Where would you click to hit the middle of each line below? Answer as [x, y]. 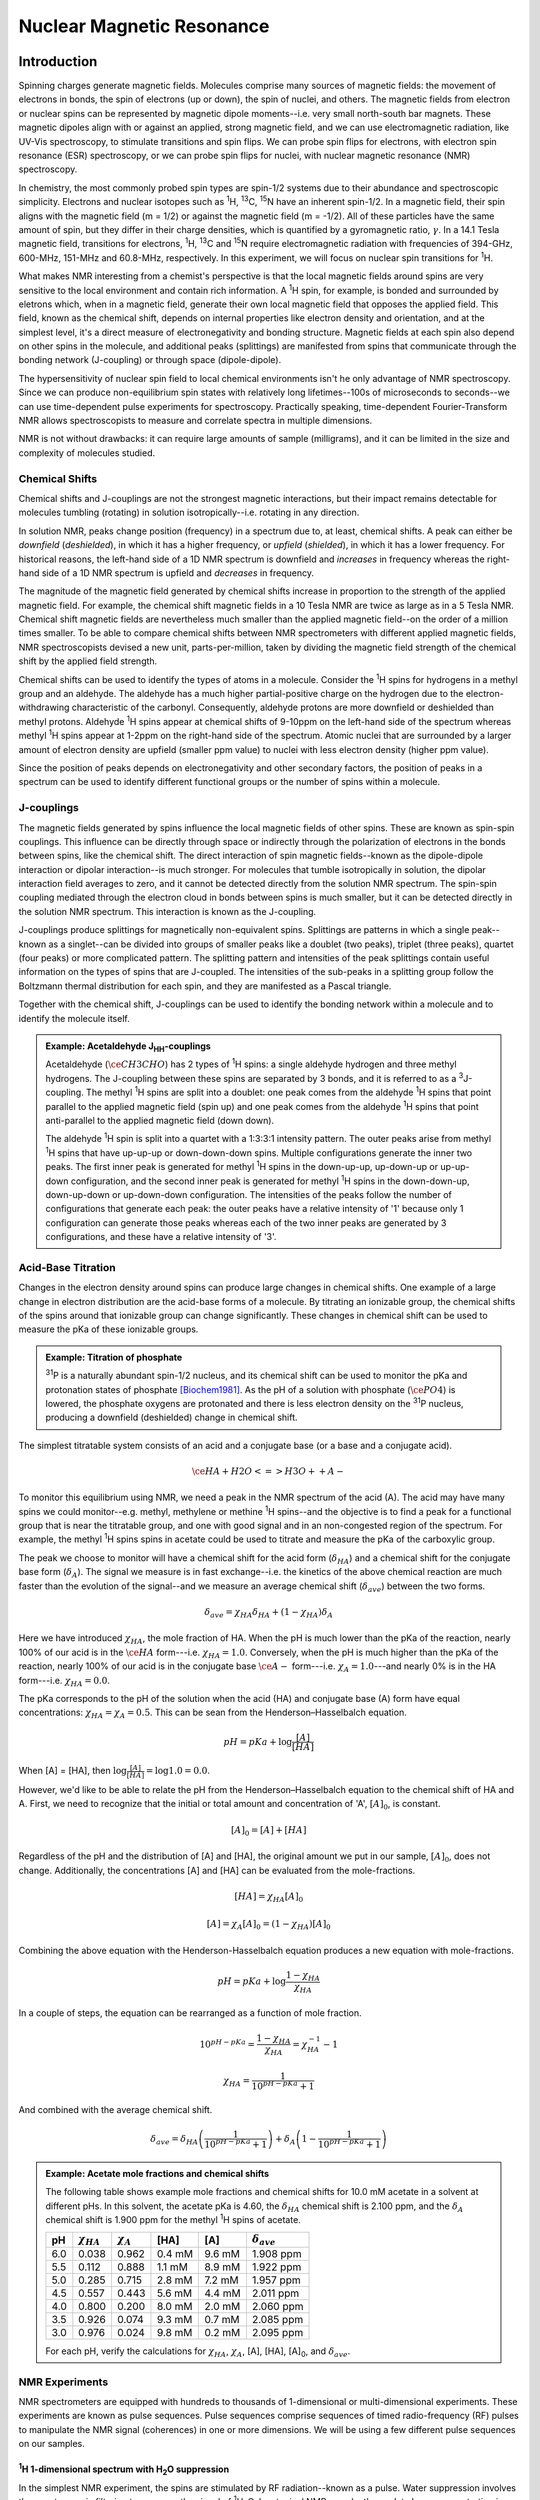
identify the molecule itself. [74, 1018]
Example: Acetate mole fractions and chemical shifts [157, 2173]
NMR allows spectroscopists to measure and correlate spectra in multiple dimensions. [195, 421]
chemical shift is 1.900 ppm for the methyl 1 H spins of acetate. [173, 2219]
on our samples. [51, 2444]
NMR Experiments [63, 2382]
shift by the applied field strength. [88, 661]
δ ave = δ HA [174, 2140]
